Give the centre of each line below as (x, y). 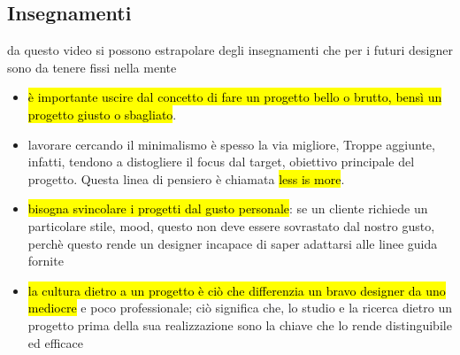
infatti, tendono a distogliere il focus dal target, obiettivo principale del (221, 162)
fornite (46, 261)
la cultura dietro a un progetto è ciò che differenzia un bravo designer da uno (237, 290)
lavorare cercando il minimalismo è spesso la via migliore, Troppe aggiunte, (231, 144)
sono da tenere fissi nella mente (92, 67)
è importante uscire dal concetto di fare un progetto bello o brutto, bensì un (235, 97)
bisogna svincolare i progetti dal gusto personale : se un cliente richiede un (228, 208)
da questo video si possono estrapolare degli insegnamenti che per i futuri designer (230, 50)
